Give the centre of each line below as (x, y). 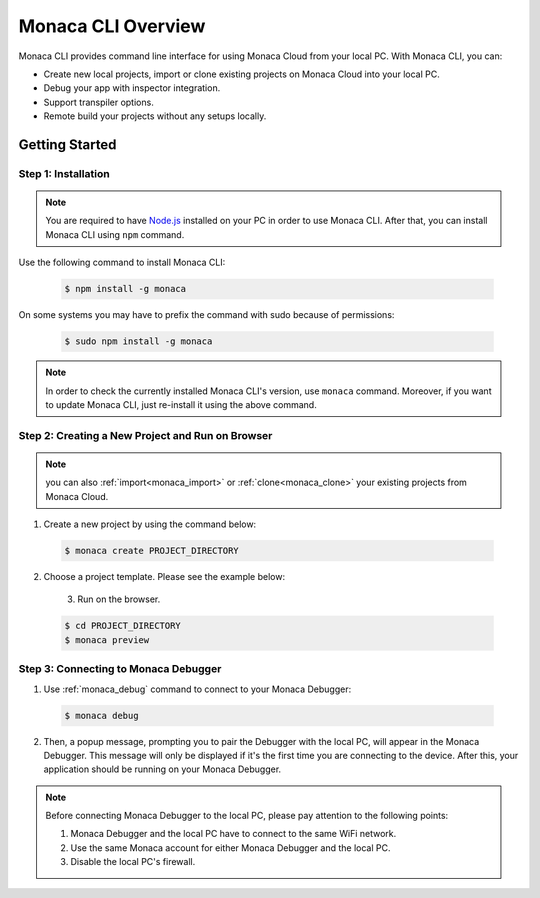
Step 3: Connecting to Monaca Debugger (120, 669)
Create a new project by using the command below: (150, 524)
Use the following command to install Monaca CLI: (122, 262)
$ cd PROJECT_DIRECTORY (123, 626)
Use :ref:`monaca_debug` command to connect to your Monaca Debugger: (197, 689)
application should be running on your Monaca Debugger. (162, 769)
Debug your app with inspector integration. (132, 88)
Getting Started (67, 144)
